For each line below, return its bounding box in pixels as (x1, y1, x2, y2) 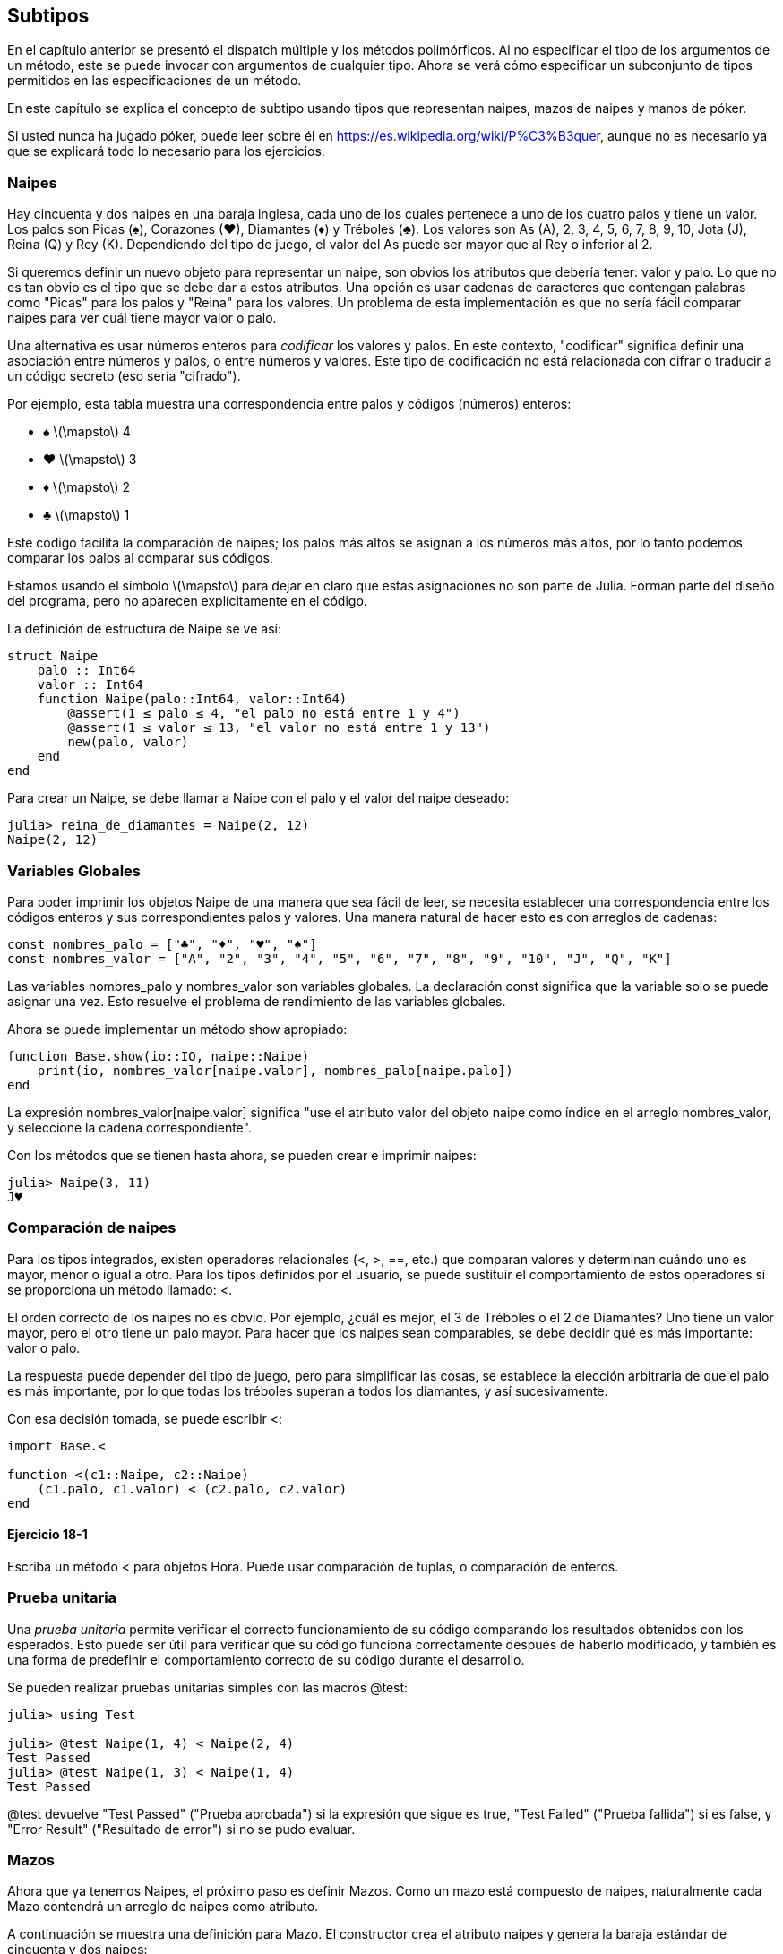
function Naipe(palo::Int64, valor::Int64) (37, 692, 348, 707)
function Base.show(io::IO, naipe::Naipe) (7, 1048, 310, 1063)
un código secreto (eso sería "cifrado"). (7, 368, 241, 384)
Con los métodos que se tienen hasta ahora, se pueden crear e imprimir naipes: (7, 1147, 477, 1163)
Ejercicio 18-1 (7, 1527, 88, 1543)
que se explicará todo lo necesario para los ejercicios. (7, 143, 325, 159)
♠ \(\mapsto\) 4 (43, 424, 131, 440)
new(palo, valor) (67, 735, 189, 750)
